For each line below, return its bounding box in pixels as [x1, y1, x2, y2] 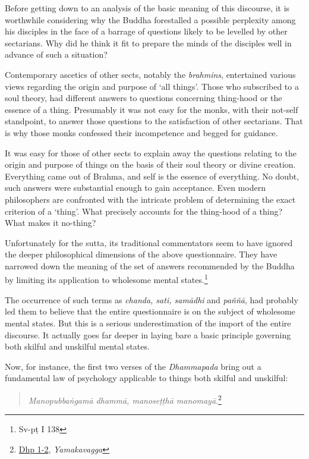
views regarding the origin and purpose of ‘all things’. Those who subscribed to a [5, 80, 299, 92]
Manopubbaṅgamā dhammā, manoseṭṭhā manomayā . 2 [28, 392, 222, 406]
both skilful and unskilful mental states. [5, 340, 150, 353]
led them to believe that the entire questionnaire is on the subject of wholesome [5, 305, 295, 317]
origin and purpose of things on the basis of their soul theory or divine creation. [5, 158, 296, 171]
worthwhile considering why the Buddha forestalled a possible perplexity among [5, 13, 296, 26]
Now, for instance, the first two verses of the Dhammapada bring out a [5, 360, 261, 372]
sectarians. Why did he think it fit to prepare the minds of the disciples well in [5, 36, 292, 49]
